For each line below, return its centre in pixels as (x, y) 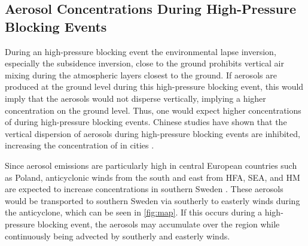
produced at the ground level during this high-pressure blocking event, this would (154, 86)
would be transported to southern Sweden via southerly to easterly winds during (153, 200)
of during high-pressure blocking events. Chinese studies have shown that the (146, 122)
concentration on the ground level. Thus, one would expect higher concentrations (153, 110)
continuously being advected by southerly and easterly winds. (118, 236)
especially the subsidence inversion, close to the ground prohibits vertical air (144, 63)
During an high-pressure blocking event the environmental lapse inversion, (141, 51)
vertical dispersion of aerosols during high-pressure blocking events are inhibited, (153, 133)
